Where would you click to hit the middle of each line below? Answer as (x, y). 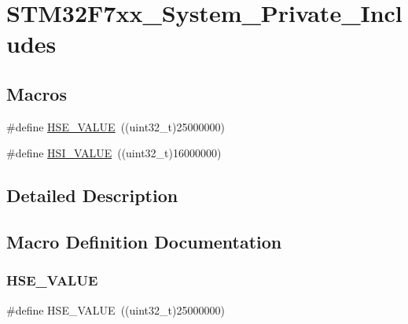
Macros (37, 93)
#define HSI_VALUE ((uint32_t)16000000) (114, 153)
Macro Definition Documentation (144, 242)
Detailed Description (92, 195)
